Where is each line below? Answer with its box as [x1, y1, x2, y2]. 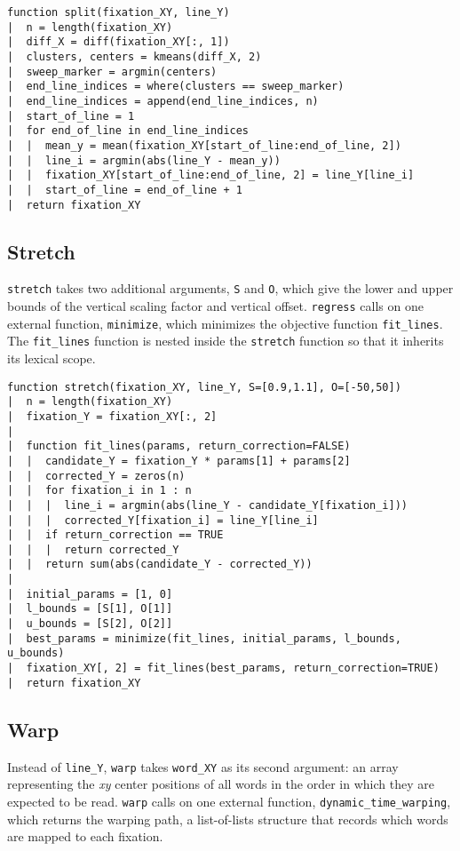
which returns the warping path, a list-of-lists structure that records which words [7, 809, 448, 828]
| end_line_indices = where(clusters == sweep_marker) [7, 80, 345, 93]
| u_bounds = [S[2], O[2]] [7, 617, 173, 631]
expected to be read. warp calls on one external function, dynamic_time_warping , [7, 791, 451, 810]
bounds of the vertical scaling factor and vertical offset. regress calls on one [7, 297, 424, 315]
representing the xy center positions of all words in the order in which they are [7, 775, 434, 793]
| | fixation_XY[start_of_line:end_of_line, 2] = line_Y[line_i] [7, 169, 415, 182]
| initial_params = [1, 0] [7, 587, 173, 600]
